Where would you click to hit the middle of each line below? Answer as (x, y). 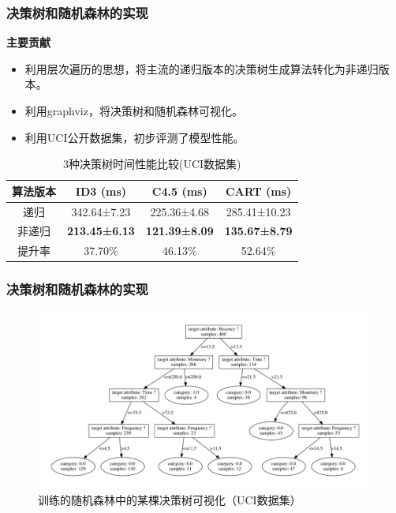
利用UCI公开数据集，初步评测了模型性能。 (134, 137)
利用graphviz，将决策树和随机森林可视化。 (134, 110)
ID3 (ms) (101, 191)
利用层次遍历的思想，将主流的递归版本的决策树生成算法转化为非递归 (202, 68)
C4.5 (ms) (179, 191)
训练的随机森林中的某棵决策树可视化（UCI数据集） (170, 500)
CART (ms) (258, 191)
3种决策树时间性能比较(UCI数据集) (152, 164)
